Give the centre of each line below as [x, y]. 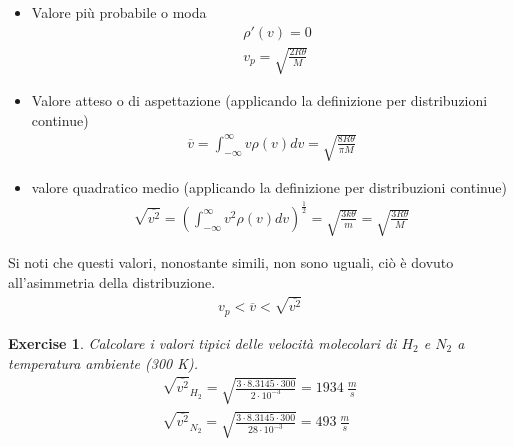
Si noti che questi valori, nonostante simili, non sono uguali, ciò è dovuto [231, 262]
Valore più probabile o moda [119, 12]
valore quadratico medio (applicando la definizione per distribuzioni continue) [269, 186]
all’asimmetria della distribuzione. [112, 281]
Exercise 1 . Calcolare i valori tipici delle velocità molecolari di [202, 342]
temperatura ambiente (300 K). [103, 362]
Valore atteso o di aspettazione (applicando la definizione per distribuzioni [259, 100]
